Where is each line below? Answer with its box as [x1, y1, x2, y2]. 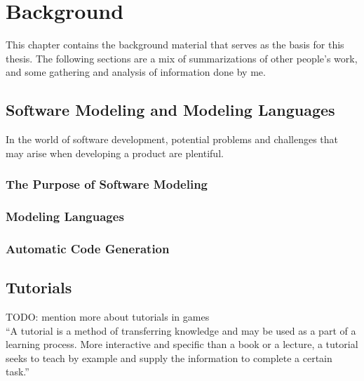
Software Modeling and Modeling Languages [6, 99, 335, 121]
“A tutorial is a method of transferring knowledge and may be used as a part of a [6, 323, 356, 337]
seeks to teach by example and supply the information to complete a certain [6, 350, 332, 365]
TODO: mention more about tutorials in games [6, 309, 210, 324]
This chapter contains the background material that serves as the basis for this [6, 37, 344, 52]
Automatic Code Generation [6, 239, 170, 257]
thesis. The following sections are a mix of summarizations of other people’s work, [6, 51, 358, 65]
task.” [6, 364, 29, 379]
